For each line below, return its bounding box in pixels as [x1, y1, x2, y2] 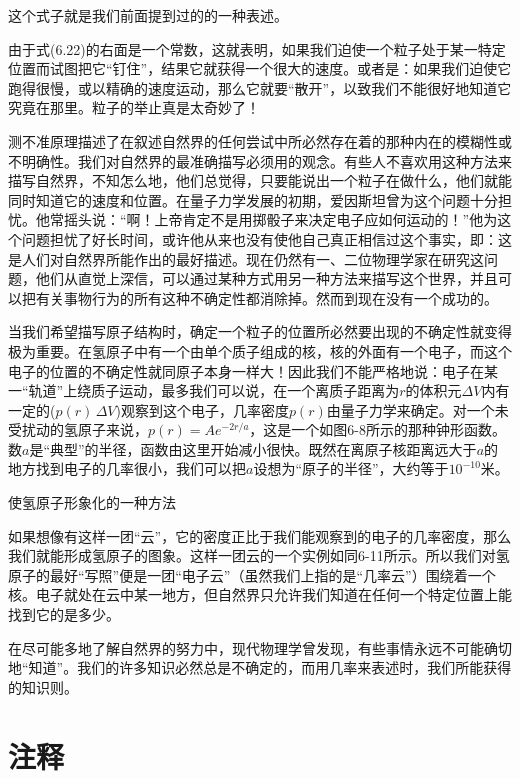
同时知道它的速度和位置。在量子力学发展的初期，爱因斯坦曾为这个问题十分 [8, 189, 498, 210]
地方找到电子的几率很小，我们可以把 [8, 458, 246, 479]
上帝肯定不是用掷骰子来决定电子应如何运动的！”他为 [154, 209, 498, 230]
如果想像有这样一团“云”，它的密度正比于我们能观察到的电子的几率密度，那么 [8, 525, 512, 546]
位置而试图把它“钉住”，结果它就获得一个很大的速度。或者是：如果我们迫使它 [8, 58, 512, 79]
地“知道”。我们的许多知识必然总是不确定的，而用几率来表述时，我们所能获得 [8, 657, 512, 678]
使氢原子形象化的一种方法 [8, 492, 176, 513]
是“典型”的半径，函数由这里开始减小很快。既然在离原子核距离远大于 [29, 438, 477, 459]
